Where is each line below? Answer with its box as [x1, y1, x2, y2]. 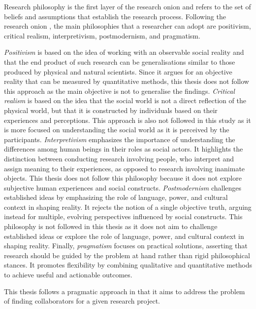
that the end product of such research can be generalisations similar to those [4, 56, 235, 67]
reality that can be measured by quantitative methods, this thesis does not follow [4, 76, 249, 86]
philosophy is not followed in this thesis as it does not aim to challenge [4, 221, 218, 232]
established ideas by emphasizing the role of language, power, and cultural [4, 192, 228, 202]
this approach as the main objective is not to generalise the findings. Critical [4, 85, 235, 96]
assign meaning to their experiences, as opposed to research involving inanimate [4, 163, 245, 173]
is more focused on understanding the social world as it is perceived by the [4, 124, 229, 135]
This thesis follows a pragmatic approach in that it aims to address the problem [4, 286, 245, 296]
